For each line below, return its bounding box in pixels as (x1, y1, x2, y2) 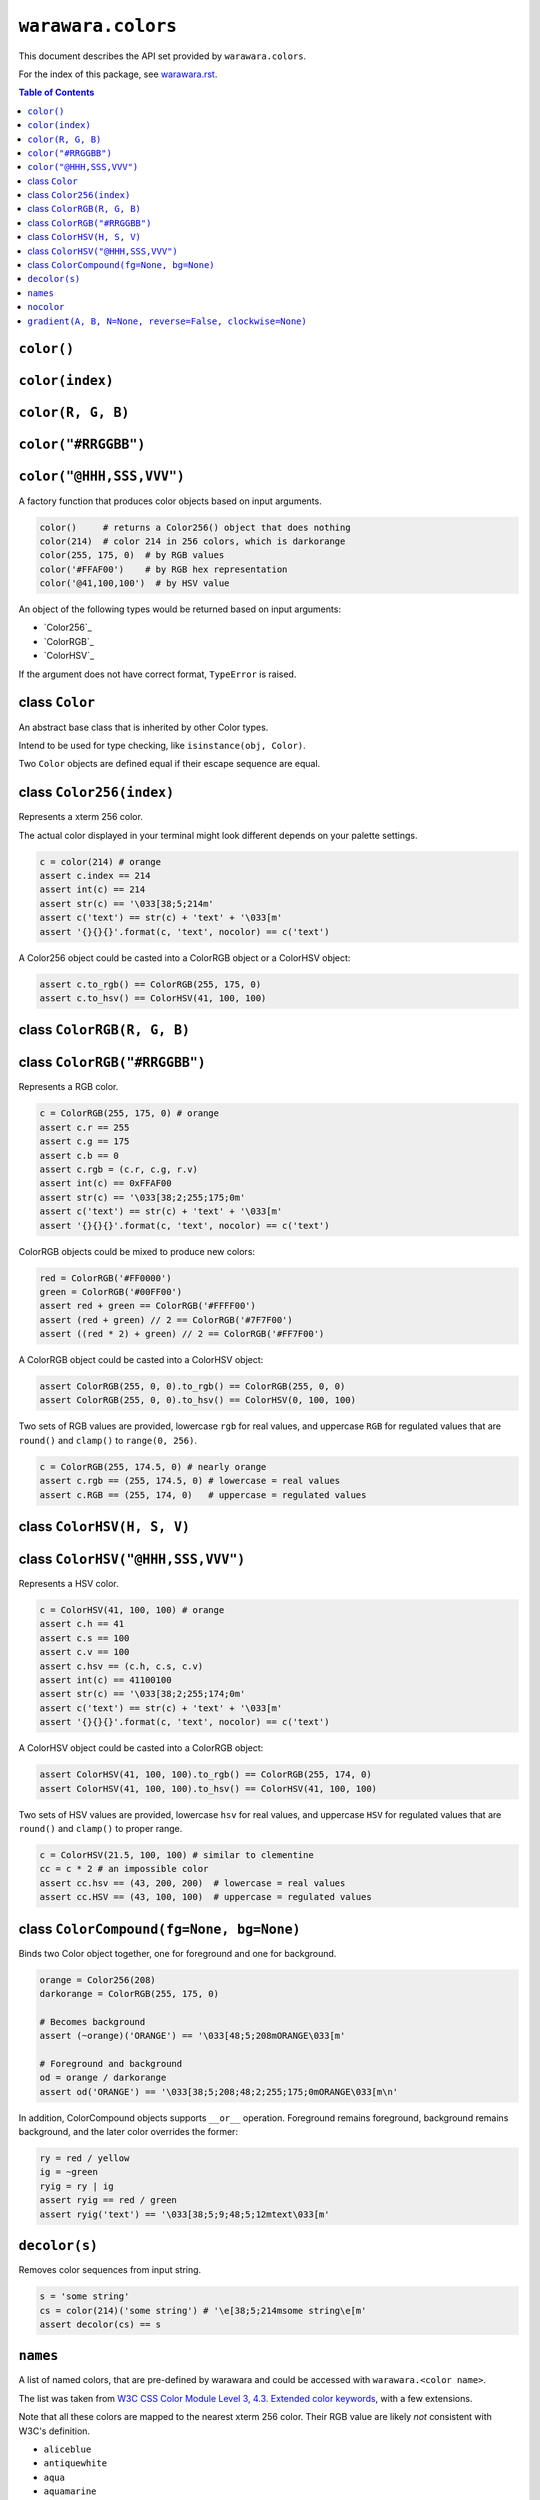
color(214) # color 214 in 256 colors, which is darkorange (39, 535, 346, 547)
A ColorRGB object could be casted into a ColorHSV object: (18, 1354, 264, 1366)
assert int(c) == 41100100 (39, 1675, 172, 1686)
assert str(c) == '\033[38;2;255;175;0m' (39, 1191, 246, 1203)
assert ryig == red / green (39, 2195, 177, 2206)
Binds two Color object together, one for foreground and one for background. (18, 1947, 337, 1959)
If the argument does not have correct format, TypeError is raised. (18, 668, 297, 680)
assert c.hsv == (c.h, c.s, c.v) (39, 1660, 204, 1672)
